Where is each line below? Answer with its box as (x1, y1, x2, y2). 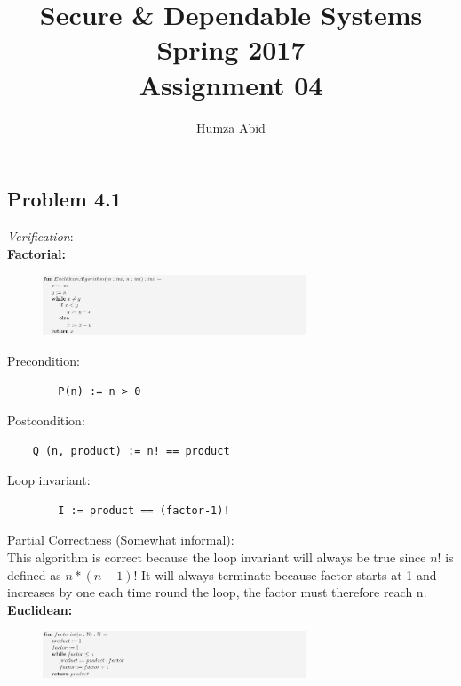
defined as (7, 565, 61, 584)
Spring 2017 (156, 31, 306, 68)
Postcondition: (7, 411, 85, 430)
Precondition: (7, 351, 80, 369)
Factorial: (7, 244, 66, 262)
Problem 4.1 (7, 185, 122, 213)
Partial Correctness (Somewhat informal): (7, 530, 234, 549)
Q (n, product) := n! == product (32, 444, 230, 457)
